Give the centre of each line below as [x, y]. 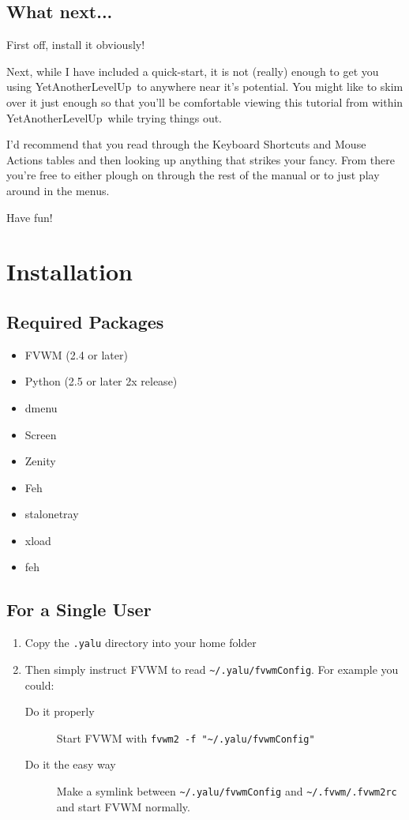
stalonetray [52, 514]
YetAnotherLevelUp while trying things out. [114, 117]
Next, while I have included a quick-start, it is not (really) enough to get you [193, 71]
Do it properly [60, 711]
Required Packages [85, 321]
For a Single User [79, 609]
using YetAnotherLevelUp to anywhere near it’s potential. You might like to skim [205, 87]
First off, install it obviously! [76, 45]
